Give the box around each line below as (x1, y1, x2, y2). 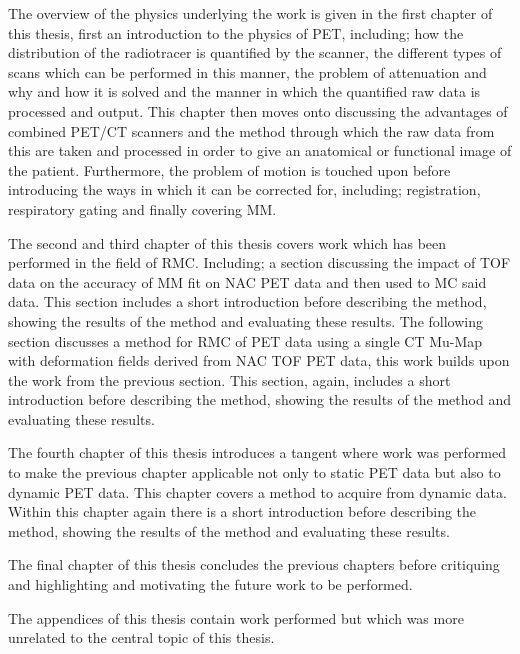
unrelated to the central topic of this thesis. (8, 627, 275, 648)
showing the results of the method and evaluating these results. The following (8, 310, 483, 331)
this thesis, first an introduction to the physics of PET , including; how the (8, 22, 464, 43)
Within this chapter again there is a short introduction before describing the (8, 501, 477, 522)
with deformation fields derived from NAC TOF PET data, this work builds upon (8, 350, 510, 371)
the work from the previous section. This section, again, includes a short (8, 369, 451, 390)
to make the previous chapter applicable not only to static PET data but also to (8, 462, 501, 483)
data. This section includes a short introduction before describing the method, (8, 291, 487, 312)
